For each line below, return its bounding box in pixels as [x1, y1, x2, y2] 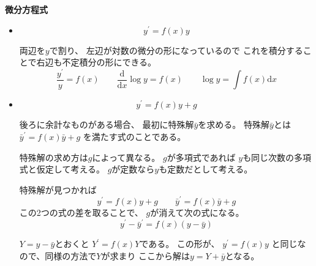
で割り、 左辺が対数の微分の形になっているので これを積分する [49, 43, 303, 56]
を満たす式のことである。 [83, 130, 186, 142]
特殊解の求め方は [19, 150, 88, 163]
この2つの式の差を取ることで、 [19, 206, 143, 219]
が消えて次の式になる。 [150, 206, 244, 219]
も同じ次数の [243, 150, 295, 163]
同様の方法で [45, 249, 97, 262]
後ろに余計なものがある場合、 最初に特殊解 [19, 118, 194, 131]
